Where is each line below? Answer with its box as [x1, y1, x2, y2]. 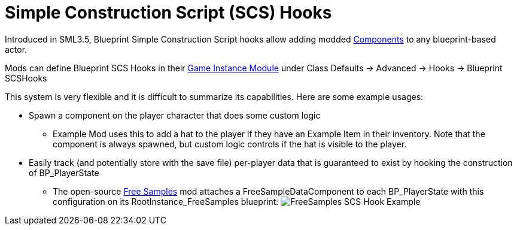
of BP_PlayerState [29, 167, 99, 178]
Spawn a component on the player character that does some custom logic [29, 110, 321, 120]
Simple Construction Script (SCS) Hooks [5, 2, 332, 23]
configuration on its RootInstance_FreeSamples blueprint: [53, 196, 279, 207]
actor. [5, 44, 28, 55]
